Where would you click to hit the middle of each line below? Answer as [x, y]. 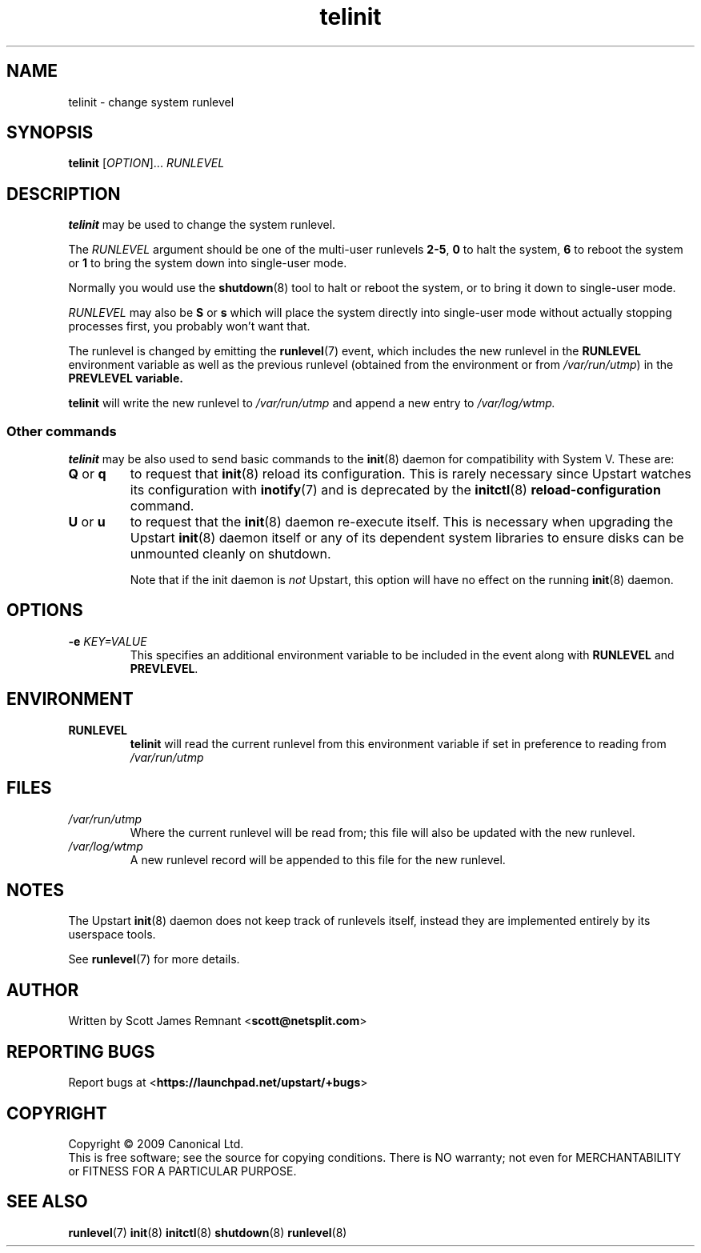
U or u [87, 522]
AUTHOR [43, 990]
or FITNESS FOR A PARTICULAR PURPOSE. [182, 1171]
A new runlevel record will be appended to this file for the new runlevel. [318, 859]
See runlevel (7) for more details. [154, 959]
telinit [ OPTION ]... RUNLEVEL [146, 163]
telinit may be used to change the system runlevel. [202, 225]
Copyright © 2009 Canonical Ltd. [156, 1143]
